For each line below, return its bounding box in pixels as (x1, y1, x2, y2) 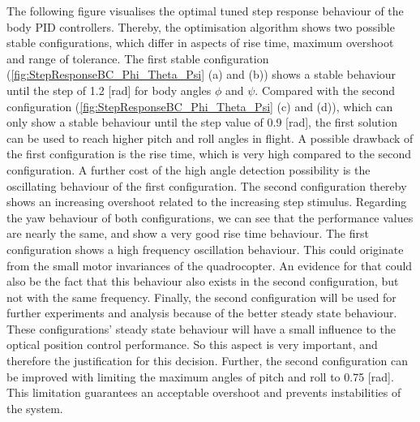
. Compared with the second (255, 81, 396, 98)
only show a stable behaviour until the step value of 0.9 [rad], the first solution (6, 114, 397, 131)
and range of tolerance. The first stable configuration (6, 50, 269, 67)
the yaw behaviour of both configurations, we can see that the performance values (6, 209, 414, 226)
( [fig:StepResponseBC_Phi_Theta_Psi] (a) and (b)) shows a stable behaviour (6, 66, 396, 83)
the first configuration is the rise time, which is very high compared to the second (6, 145, 412, 162)
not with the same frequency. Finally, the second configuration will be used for (6, 288, 396, 305)
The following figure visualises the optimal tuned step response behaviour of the (6, 2, 404, 19)
